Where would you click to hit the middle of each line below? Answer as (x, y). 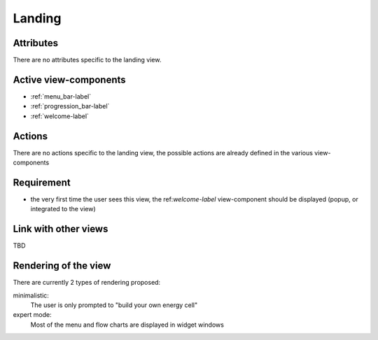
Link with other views (61, 229)
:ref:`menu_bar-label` (61, 96)
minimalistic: (31, 295)
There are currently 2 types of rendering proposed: (87, 283)
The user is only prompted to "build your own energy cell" (114, 305)
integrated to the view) (63, 209)
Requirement (42, 182)
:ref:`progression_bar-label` (70, 106)
